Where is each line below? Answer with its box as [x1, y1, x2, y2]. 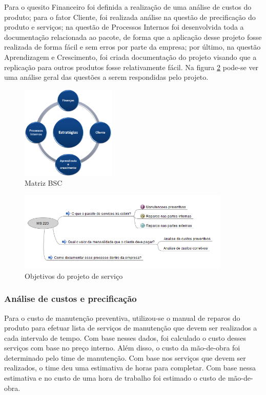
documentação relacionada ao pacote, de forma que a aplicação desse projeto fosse [4, 31, 262, 42]
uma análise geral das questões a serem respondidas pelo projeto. [4, 72, 209, 82]
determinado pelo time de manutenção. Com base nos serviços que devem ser [4, 352, 246, 363]
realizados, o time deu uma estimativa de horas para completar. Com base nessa [4, 362, 256, 373]
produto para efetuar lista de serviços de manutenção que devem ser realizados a [4, 322, 257, 333]
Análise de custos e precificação [4, 292, 137, 305]
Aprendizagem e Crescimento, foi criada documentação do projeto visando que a [4, 51, 257, 62]
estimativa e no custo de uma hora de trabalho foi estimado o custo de [4, 372, 226, 383]
